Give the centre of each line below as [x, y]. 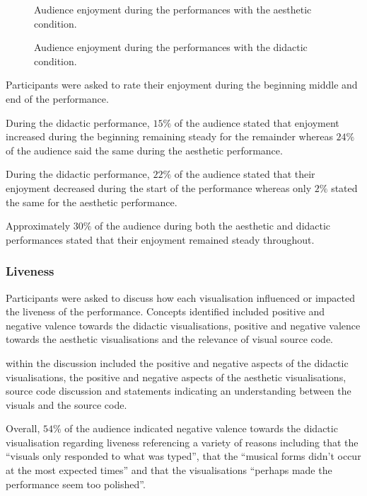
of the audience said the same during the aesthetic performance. [144, 150]
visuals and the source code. [66, 404]
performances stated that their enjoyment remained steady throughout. [160, 239]
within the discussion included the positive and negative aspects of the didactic [177, 362]
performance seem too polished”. [76, 484]
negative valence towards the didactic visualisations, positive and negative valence [183, 325]
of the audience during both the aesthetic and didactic [213, 226]
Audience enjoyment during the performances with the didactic [171, 47]
